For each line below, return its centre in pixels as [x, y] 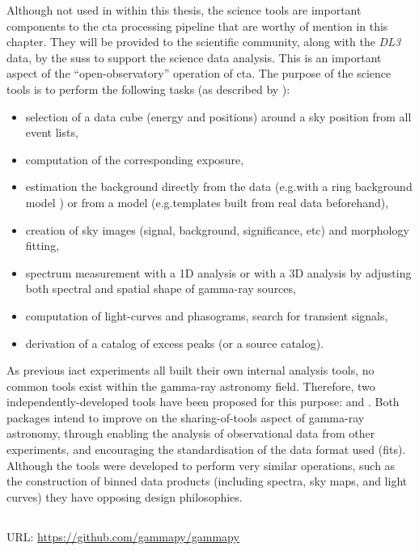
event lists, [52, 132]
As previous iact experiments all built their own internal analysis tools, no [190, 370]
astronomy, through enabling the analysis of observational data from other [191, 433]
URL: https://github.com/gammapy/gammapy [123, 536]
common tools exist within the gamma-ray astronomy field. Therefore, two [191, 386]
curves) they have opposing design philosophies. [125, 496]
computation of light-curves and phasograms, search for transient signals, [207, 315]
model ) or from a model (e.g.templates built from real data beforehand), [207, 202]
